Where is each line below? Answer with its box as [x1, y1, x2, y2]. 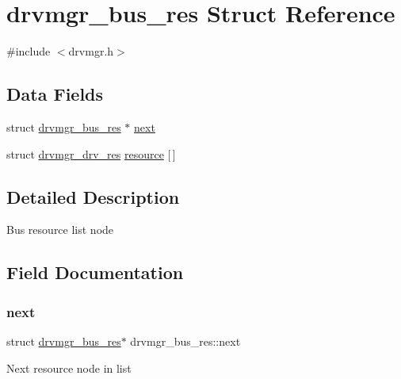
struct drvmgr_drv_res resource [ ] [6, 145, 176, 162]
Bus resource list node [6, 221, 114, 238]
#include [6, 43, 51, 59]
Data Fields [6, 82, 104, 106]
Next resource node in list [6, 359, 132, 376]
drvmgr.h [68, 43, 114, 59]
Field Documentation [6, 260, 184, 285]
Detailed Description [6, 184, 180, 209]
